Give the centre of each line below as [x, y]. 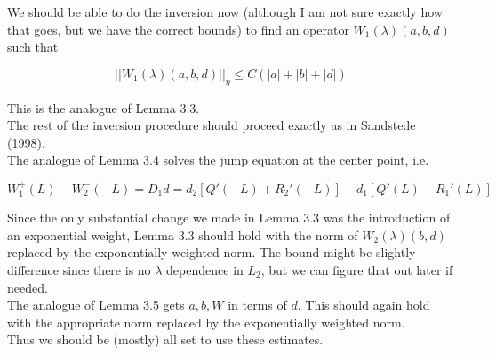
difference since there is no [79, 269]
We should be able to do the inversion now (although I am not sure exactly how [225, 12]
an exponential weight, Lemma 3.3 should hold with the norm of [183, 234]
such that [33, 47]
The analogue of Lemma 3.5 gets [96, 305]
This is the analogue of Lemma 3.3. [104, 107]
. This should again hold [364, 305]
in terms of [257, 305]
